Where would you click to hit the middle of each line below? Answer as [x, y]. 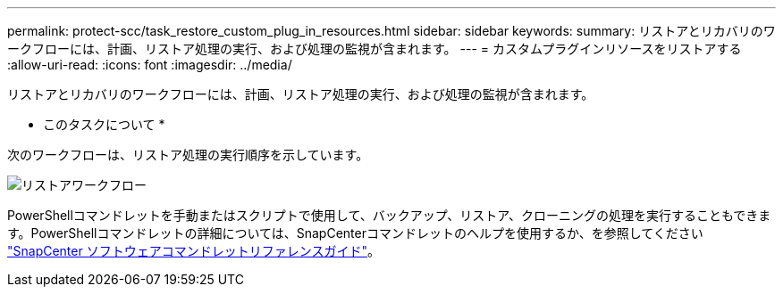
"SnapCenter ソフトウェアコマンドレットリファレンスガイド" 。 [194, 251]
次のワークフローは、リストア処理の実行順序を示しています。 [188, 155]
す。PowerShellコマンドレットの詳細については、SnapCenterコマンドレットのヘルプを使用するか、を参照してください [355, 233]
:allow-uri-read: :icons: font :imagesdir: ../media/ [150, 65]
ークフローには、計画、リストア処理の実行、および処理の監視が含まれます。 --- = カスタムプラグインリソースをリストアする [375, 49]
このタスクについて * [104, 124]
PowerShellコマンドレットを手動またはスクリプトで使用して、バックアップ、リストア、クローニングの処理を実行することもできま [389, 215]
